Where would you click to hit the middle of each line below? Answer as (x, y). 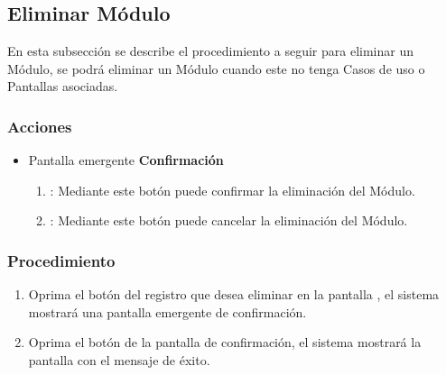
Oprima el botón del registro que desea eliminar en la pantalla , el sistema (234, 294)
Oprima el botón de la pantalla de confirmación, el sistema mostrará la (225, 342)
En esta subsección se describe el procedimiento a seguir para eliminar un (210, 51)
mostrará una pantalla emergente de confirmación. (167, 311)
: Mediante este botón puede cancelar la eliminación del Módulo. (229, 220)
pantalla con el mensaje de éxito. (119, 359)
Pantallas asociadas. (63, 86)
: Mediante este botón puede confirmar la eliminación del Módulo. (232, 190)
